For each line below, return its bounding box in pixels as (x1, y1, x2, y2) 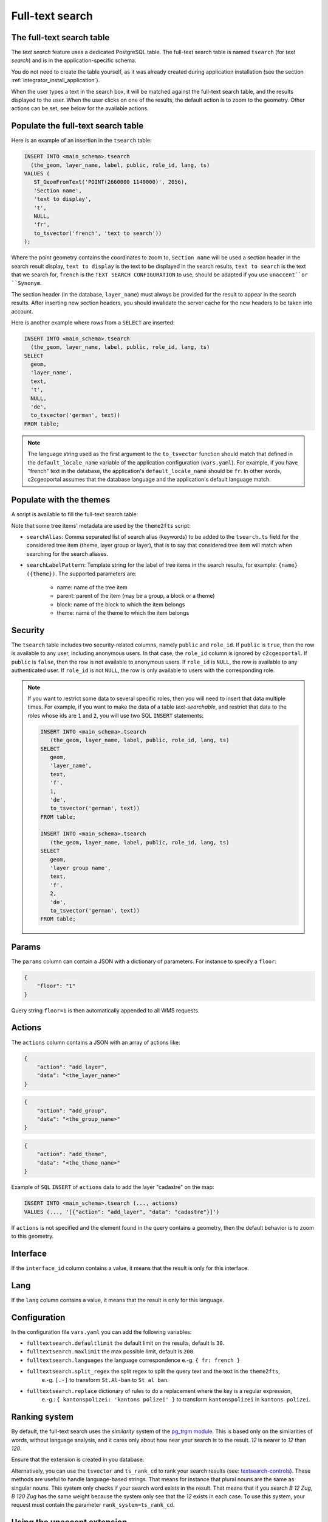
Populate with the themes (11, 495, 111, 505)
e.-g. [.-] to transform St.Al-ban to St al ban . (41, 1376, 169, 1383)
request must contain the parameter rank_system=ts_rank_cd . (11, 1501, 175, 1509)
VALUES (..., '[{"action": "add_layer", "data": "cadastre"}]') (24, 1208, 220, 1215)
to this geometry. (11, 1232, 54, 1240)
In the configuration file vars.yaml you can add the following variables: (11, 1328, 192, 1336)
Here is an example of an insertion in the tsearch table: (11, 137, 152, 144)
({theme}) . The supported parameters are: (26, 570, 137, 577)
